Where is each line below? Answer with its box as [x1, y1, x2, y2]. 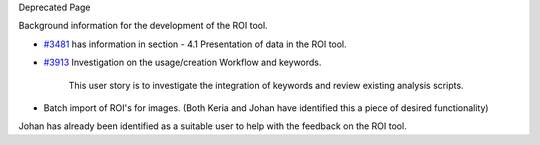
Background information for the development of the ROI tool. [18, 20, 269, 32]
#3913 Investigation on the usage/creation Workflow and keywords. [43, 56, 322, 69]
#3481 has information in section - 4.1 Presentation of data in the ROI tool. [43, 38, 347, 50]
